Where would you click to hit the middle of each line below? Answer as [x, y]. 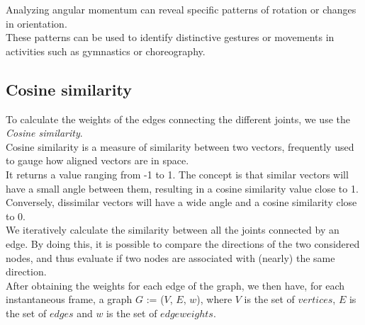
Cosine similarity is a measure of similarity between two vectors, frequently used [180, 146]
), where [214, 299]
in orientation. [36, 23]
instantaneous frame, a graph [69, 299]
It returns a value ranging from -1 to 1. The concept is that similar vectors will [177, 174]
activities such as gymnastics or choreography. [106, 51]
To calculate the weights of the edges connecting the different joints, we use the [178, 119]
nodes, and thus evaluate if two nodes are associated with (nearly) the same [170, 257]
